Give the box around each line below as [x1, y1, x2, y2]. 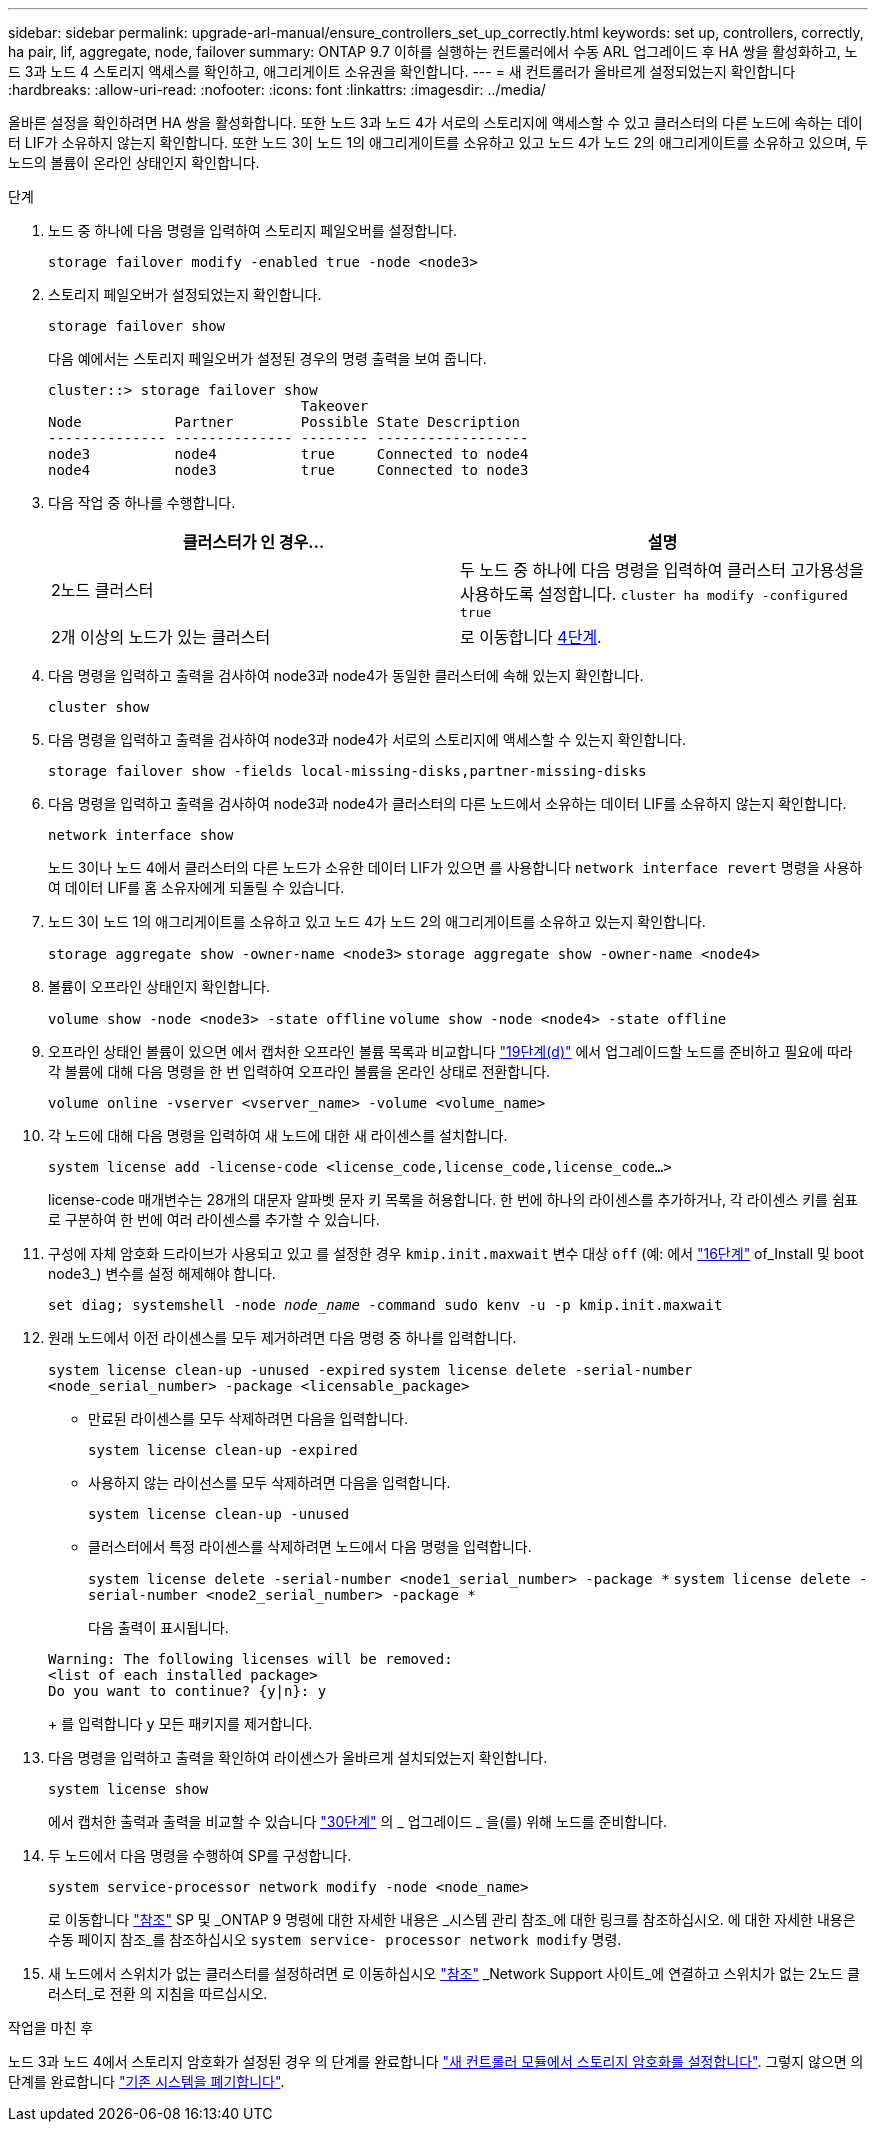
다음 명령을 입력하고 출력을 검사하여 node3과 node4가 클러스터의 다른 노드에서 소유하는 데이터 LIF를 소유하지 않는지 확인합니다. [48, 795, 847, 812]
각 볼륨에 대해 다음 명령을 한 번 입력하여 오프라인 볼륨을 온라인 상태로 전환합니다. [48, 1063, 551, 1080]
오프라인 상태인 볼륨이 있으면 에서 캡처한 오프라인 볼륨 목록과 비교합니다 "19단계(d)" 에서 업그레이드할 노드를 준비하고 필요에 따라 [48, 1043, 853, 1060]
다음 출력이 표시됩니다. [88, 1619, 229, 1636]
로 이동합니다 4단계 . [460, 627, 602, 647]
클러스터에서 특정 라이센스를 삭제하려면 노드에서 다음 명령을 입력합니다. [88, 1538, 532, 1555]
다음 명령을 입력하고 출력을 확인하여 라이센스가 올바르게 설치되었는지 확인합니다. [48, 1749, 548, 1766]
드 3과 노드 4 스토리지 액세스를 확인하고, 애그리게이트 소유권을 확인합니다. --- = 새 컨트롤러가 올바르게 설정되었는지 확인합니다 [8, 63, 796, 80]
